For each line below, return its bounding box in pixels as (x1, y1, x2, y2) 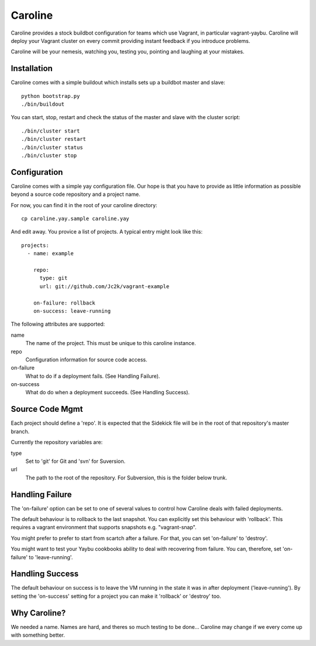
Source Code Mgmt (11, 404, 83, 414)
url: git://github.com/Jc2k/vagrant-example (39, 283, 170, 290)
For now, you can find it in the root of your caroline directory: (11, 201, 157, 208)
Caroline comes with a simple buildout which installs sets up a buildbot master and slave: (11, 79, 225, 86)
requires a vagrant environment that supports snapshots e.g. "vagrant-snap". (11, 524, 197, 531)
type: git (39, 275, 68, 282)
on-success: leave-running (33, 307, 111, 314)
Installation (11, 63, 53, 73)
